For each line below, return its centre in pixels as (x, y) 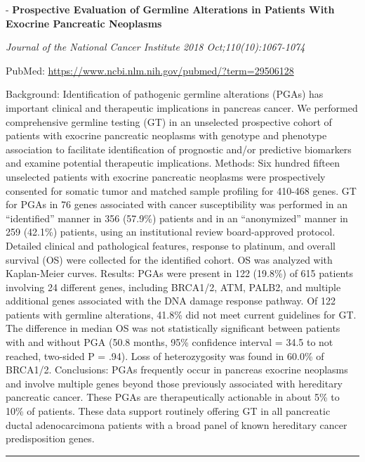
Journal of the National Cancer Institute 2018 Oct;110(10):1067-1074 (155, 47)
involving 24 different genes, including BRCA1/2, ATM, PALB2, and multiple (173, 287)
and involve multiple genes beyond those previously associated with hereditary (174, 383)
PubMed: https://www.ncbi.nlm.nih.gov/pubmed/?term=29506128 (150, 70)
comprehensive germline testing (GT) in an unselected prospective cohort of (169, 121)
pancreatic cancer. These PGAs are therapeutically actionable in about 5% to (173, 397)
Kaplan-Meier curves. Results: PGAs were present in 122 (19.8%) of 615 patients (179, 273)
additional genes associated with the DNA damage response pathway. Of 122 (171, 301)
